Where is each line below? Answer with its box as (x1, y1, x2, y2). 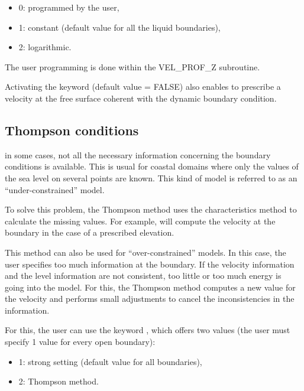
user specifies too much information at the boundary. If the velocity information (5, 258, 295, 270)
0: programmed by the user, (18, 1, 119, 13)
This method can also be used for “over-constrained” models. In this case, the (5, 246, 286, 258)
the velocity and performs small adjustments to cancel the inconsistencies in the (5, 292, 295, 305)
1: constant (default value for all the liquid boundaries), (18, 21, 221, 33)
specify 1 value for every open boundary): (5, 335, 156, 348)
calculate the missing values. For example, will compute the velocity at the (5, 214, 276, 227)
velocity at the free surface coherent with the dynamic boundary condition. (5, 92, 277, 104)
